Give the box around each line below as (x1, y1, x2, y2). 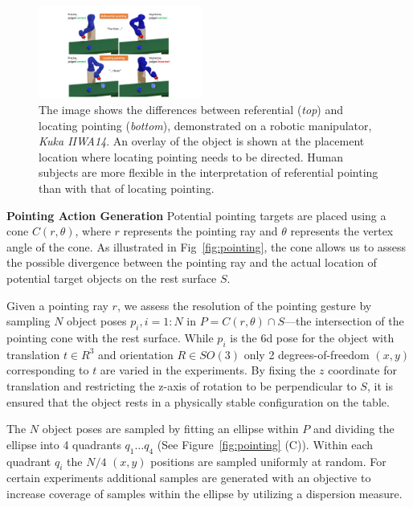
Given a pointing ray (6, 296, 108, 313)
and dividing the (313, 420, 395, 437)
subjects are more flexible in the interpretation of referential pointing (39, 164, 378, 181)
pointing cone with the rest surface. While (6, 329, 214, 345)
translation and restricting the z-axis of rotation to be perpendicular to (6, 377, 357, 394)
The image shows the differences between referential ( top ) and (39, 101, 343, 118)
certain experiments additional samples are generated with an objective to (6, 469, 371, 486)
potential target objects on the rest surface (6, 270, 217, 286)
